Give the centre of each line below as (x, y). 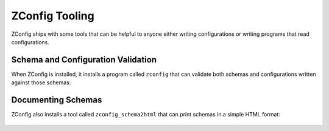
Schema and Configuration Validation (84, 60)
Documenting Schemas (57, 100)
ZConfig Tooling (53, 16)
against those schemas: (41, 82)
